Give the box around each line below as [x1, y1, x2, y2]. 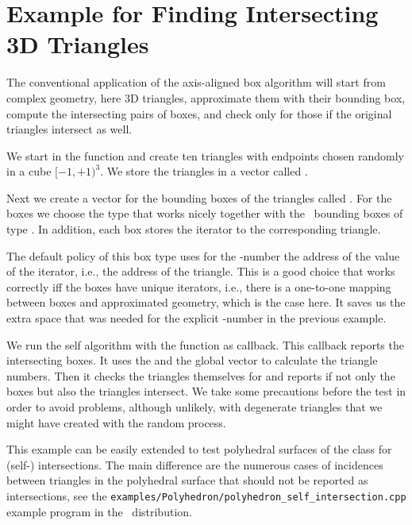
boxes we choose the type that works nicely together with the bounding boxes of [6, 205, 403, 222]
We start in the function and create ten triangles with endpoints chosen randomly [6, 147, 404, 164]
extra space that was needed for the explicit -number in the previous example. [6, 310, 387, 326]
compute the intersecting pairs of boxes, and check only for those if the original [6, 105, 392, 122]
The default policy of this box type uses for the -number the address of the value [6, 247, 400, 264]
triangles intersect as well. [6, 121, 133, 137]
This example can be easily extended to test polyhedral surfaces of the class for [6, 441, 392, 457]
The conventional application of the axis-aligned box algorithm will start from [6, 74, 386, 91]
